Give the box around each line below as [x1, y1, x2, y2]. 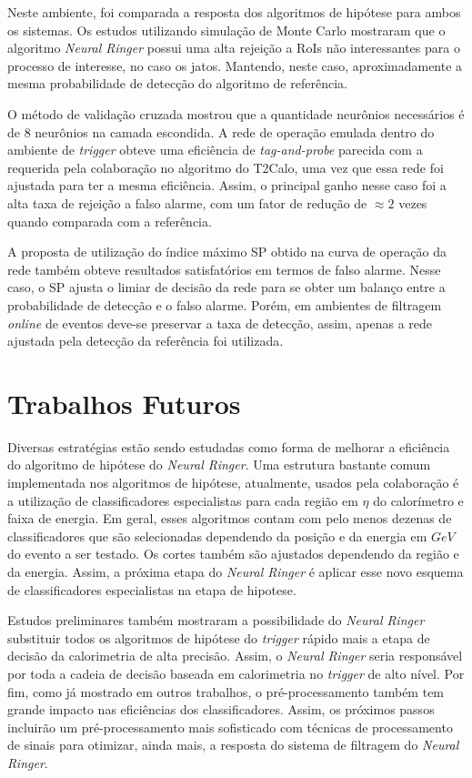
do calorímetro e [373, 490, 464, 510]
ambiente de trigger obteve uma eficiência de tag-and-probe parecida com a [7, 140, 423, 159]
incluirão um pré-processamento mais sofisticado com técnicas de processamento [7, 717, 453, 736]
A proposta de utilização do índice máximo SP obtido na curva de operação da [7, 242, 447, 261]
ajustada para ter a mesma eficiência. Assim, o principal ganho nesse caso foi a [7, 176, 447, 195]
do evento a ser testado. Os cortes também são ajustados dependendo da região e [7, 544, 459, 563]
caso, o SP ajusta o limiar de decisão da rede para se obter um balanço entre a [7, 278, 446, 297]
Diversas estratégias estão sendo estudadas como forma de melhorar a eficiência [7, 437, 450, 456]
